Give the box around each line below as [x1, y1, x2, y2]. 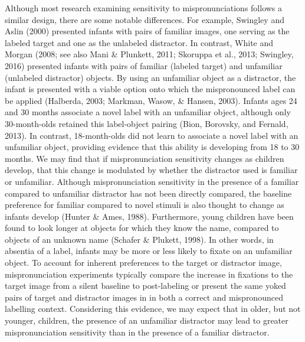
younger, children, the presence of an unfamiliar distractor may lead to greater [5, 314, 288, 327]
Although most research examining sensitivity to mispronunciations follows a [5, 2, 283, 14]
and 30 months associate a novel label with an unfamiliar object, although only [5, 106, 291, 118]
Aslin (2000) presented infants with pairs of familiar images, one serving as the [5, 25, 290, 37]
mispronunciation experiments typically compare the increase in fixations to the [5, 268, 293, 280]
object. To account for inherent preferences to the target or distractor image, [5, 256, 282, 269]
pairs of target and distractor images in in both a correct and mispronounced [5, 291, 283, 303]
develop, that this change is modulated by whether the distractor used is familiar [5, 164, 298, 176]
